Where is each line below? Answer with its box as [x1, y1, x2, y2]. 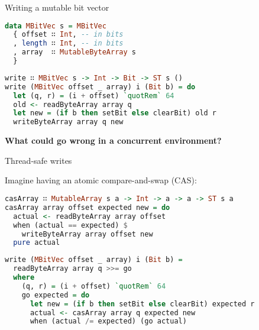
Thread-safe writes [5, 154, 72, 166]
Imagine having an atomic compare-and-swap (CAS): [5, 174, 197, 186]
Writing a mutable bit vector [5, 1, 109, 13]
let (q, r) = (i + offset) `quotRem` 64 [13, 91, 174, 100]
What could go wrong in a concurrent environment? [5, 134, 222, 147]
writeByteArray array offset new [21, 229, 153, 238]
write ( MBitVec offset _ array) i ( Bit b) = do [5, 82, 196, 91]
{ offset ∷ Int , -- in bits [13, 30, 124, 39]
